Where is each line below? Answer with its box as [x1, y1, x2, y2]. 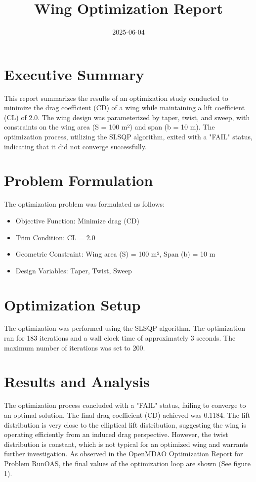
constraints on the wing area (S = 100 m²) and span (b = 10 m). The [4, 122, 215, 132]
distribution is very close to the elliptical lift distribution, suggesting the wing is [4, 419, 246, 430]
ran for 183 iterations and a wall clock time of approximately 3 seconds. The [4, 333, 236, 343]
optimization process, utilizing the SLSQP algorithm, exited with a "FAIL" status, [4, 131, 253, 142]
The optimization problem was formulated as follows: [4, 199, 165, 209]
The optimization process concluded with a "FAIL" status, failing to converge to [4, 400, 246, 410]
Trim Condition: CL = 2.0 [15, 232, 95, 242]
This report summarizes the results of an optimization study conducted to [4, 92, 228, 103]
